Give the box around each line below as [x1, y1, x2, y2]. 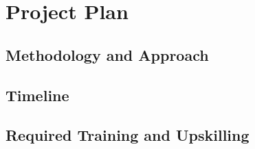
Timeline [5, 84, 69, 105]
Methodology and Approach [5, 44, 209, 65]
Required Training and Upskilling [5, 124, 250, 146]
